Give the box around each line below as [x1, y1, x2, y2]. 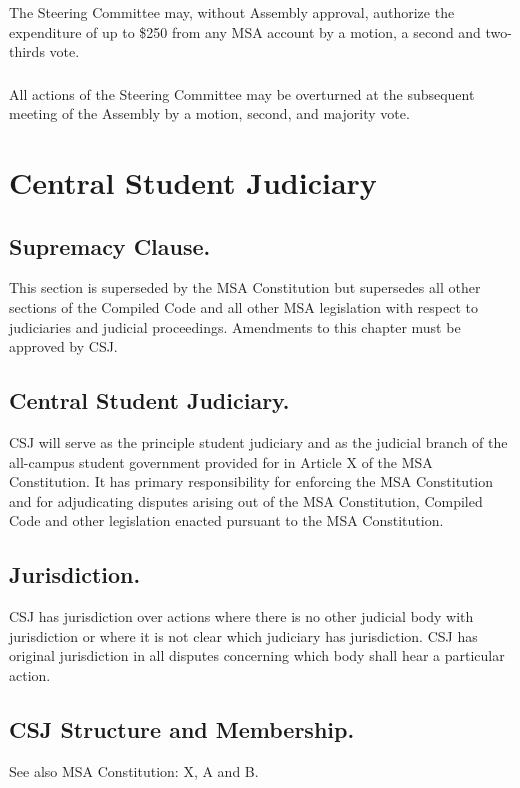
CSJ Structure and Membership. [9, 713, 355, 744]
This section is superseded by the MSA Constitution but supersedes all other [9, 277, 481, 298]
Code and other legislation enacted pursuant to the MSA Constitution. [9, 510, 444, 531]
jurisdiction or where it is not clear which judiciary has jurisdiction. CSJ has [9, 625, 478, 646]
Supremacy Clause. [9, 230, 211, 261]
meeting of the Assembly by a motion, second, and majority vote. [9, 103, 410, 124]
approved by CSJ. [9, 336, 118, 357]
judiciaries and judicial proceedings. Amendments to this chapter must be [9, 316, 461, 337]
